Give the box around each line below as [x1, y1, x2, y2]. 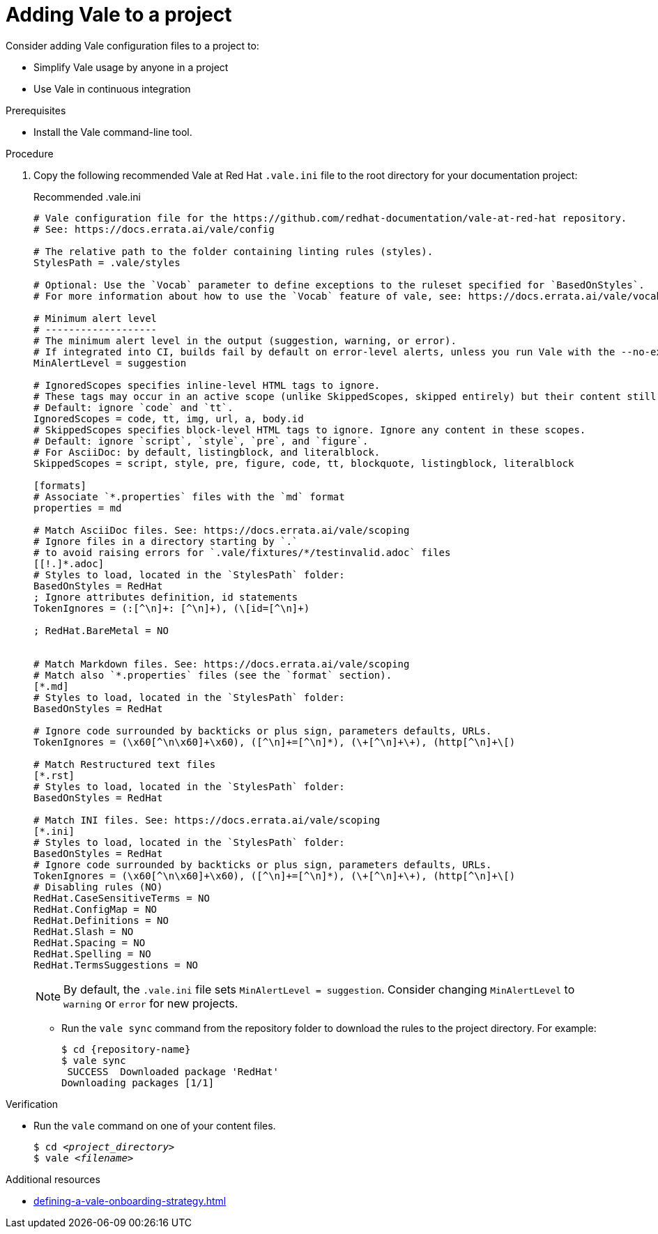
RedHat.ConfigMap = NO [33, 903, 158, 915]
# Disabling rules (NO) [33, 881, 163, 893]
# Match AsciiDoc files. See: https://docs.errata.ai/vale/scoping [33, 524, 410, 536]
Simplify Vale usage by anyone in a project [33, 61, 229, 73]
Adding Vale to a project [6, 3, 232, 26]
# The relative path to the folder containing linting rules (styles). [33, 245, 434, 257]
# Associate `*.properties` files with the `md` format [33, 491, 345, 502]
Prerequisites [6, 104, 66, 116]
